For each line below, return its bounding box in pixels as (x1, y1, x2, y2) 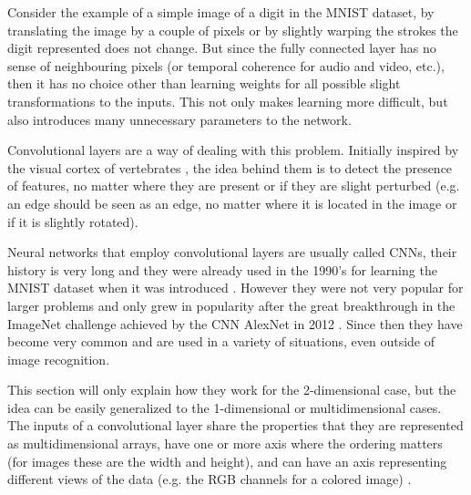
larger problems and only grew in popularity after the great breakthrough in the (7, 295, 456, 315)
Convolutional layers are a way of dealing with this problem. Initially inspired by (7, 140, 459, 160)
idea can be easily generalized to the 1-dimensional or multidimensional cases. (7, 397, 442, 417)
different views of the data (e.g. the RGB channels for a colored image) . (7, 469, 412, 489)
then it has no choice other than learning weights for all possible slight (7, 74, 401, 93)
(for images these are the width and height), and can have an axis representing (7, 451, 447, 470)
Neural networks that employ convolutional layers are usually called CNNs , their (7, 242, 457, 262)
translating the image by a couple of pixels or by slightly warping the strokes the (7, 20, 458, 39)
